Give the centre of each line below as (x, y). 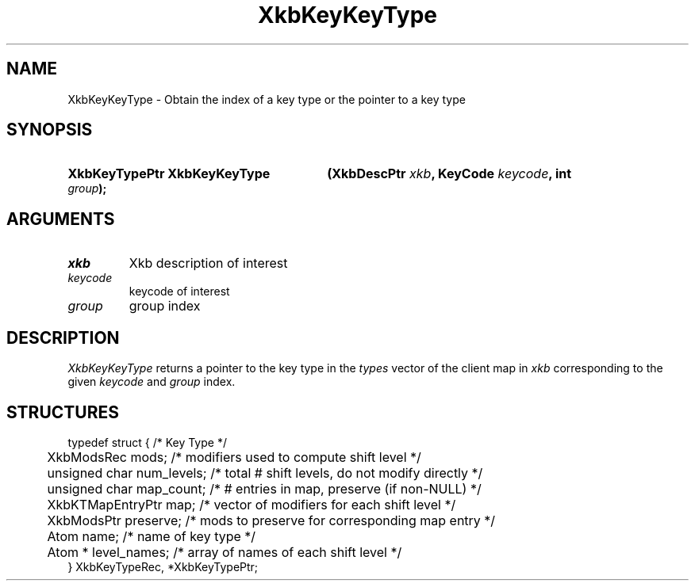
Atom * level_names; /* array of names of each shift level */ (225, 552)
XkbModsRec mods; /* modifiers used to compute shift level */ (234, 457)
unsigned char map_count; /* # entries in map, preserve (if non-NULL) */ (264, 488)
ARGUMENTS (61, 219)
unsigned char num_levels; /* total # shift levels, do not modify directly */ (265, 473)
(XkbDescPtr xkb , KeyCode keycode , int (449, 174)
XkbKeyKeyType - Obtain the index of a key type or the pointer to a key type (267, 99)
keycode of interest (179, 292)
